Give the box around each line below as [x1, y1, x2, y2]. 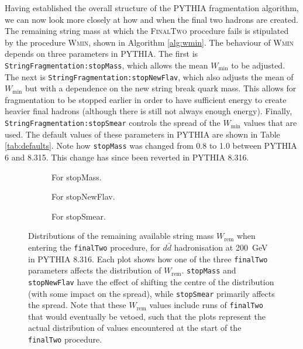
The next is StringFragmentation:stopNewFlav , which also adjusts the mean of [5, 70, 294, 83]
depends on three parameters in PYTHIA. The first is [5, 47, 198, 60]
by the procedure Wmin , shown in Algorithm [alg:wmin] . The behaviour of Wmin [5, 36, 294, 48]
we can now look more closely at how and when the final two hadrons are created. [5, 13, 298, 25]
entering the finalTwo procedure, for [28, 241, 160, 253]
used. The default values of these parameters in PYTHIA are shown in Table [5, 128, 280, 140]
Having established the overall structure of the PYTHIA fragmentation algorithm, [5, 2, 299, 13]
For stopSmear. [51, 210, 106, 222]
